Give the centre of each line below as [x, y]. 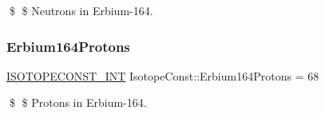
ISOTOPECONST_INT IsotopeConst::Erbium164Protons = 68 [163, 75]
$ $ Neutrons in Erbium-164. [81, 10]
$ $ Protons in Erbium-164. [78, 102]
